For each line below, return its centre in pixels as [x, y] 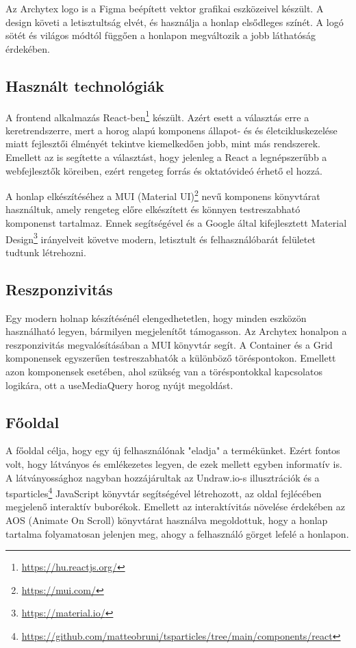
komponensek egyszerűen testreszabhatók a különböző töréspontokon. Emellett [171, 358]
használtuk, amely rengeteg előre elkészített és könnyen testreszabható [153, 209]
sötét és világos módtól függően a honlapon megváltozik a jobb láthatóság [161, 35]
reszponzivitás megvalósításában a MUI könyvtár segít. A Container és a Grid [169, 344]
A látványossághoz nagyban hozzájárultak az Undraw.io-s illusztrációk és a [163, 477]
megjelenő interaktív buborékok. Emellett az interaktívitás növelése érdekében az [175, 507]
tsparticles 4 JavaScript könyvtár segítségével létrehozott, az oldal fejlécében [164, 492]
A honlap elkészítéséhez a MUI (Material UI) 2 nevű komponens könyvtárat [163, 195]
